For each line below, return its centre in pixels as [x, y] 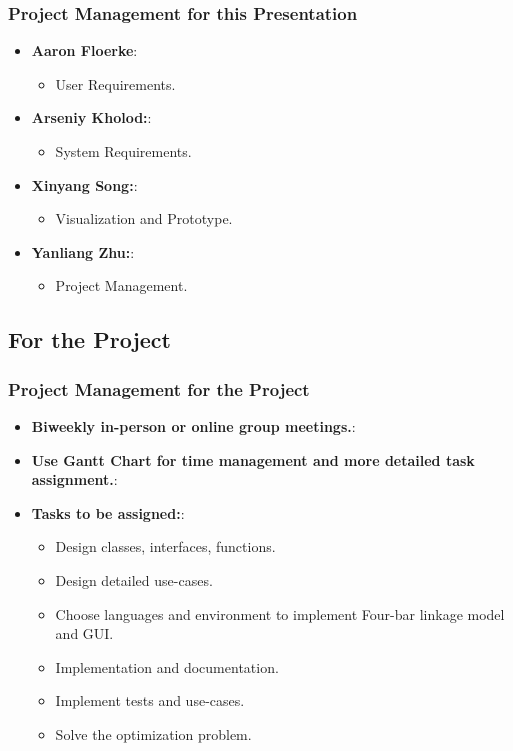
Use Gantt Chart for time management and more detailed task [253, 459]
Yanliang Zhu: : [83, 251]
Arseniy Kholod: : [91, 117]
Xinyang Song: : [84, 184]
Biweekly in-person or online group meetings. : [193, 425]
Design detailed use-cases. [134, 579]
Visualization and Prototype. [144, 218]
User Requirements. [115, 83]
